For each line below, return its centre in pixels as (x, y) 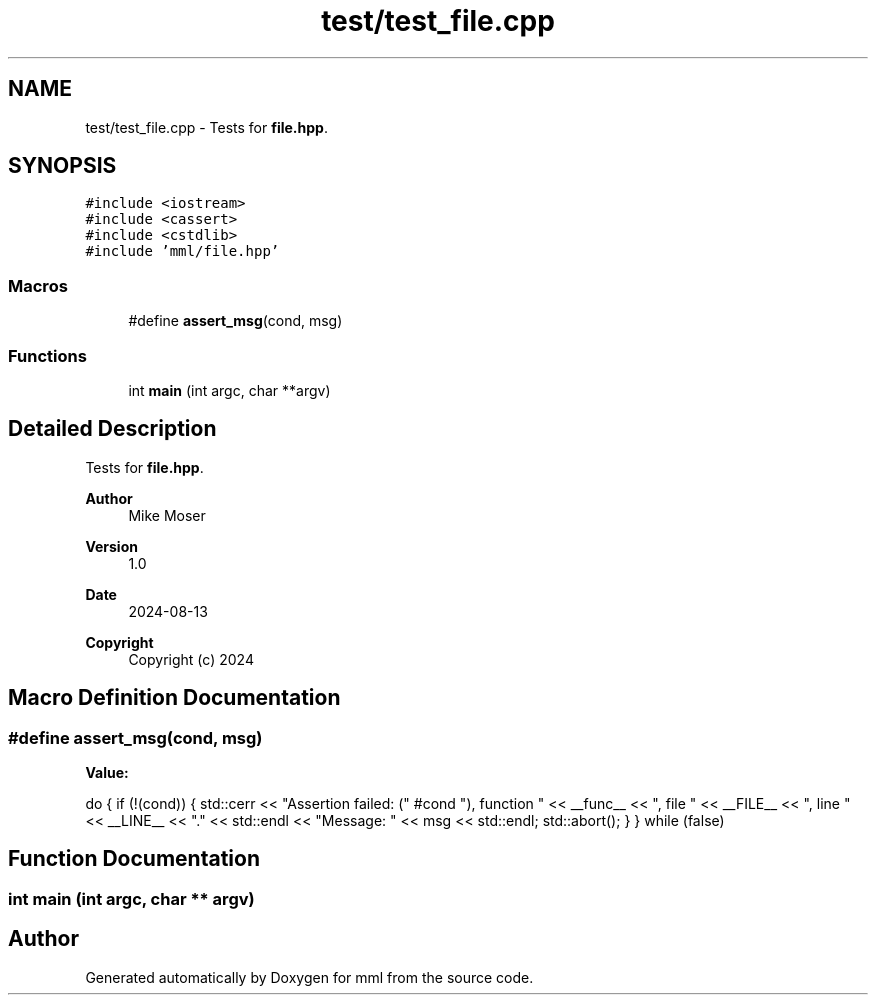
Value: (107, 772)
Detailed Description (112, 429)
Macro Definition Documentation (174, 698)
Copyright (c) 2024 (191, 659)
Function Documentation (134, 859)
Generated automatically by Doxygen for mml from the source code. (309, 977)
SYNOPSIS (62, 166)
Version (111, 546)
